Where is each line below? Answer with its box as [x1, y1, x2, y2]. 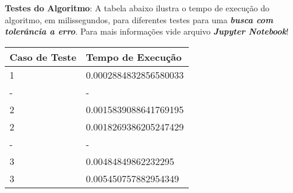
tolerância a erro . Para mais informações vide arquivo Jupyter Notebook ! [5, 25, 289, 38]
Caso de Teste [10, 49, 77, 64]
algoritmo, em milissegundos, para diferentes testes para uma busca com [5, 13, 273, 26]
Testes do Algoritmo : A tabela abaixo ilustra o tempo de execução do [5, 2, 270, 14]
